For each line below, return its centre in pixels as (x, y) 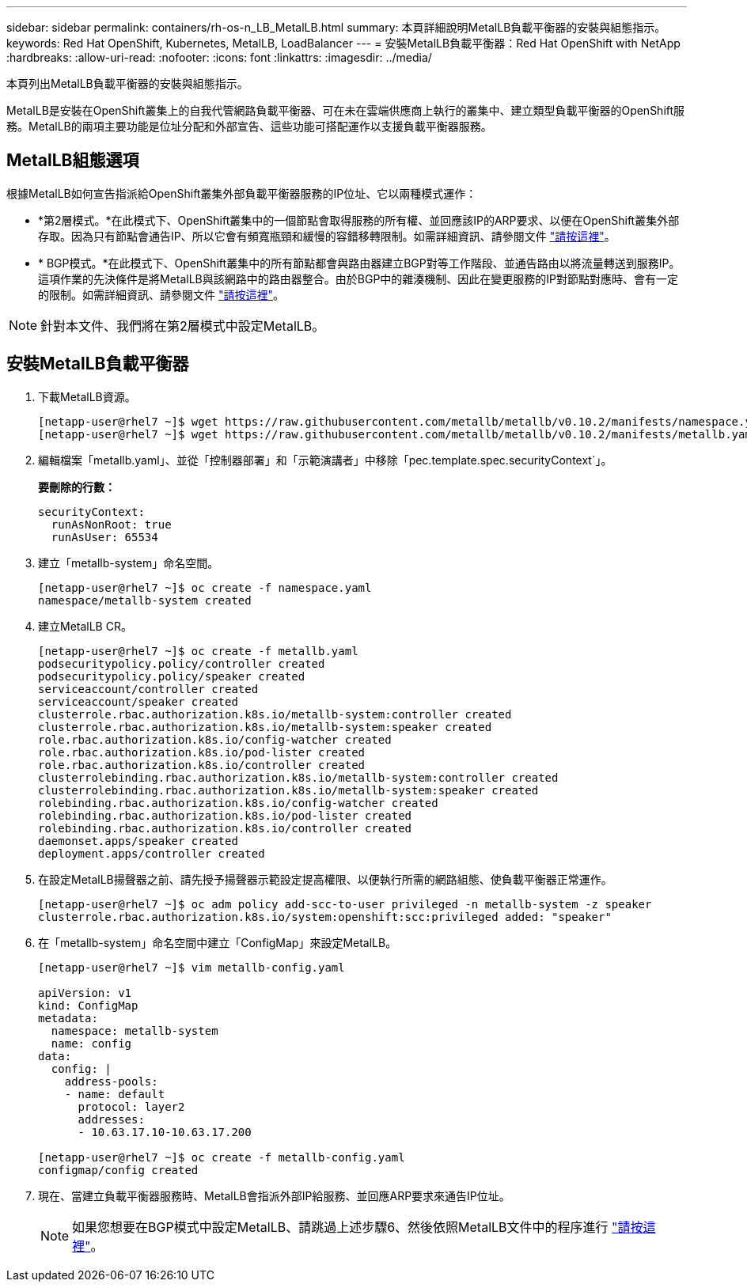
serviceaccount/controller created (148, 689)
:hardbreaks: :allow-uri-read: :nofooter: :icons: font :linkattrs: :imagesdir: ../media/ (219, 57)
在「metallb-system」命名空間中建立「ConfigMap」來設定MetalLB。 (218, 942)
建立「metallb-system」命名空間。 (129, 563)
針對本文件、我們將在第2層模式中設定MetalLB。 (183, 326)
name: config (91, 1043)
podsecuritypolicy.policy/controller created (182, 663)
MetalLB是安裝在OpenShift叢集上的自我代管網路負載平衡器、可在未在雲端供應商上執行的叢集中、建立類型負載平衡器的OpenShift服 (346, 110)
